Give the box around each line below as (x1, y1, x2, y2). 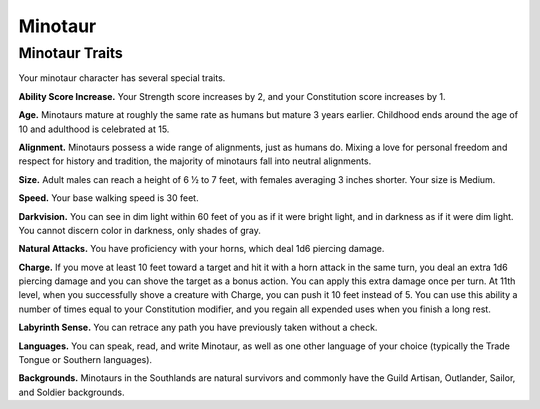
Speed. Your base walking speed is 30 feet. (18, 192, 199, 204)
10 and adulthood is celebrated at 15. (18, 123, 170, 135)
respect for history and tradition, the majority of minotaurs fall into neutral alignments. (18, 155, 372, 167)
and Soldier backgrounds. (18, 386, 125, 398)
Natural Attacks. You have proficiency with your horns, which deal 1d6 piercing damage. (18, 243, 385, 255)
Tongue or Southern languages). (18, 354, 153, 366)
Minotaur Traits (18, 44, 124, 62)
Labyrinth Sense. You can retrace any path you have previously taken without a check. (18, 321, 378, 334)
